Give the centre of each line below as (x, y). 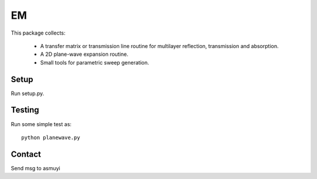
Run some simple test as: (41, 124)
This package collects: (38, 33)
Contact (26, 154)
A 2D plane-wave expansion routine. (84, 54)
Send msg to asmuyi (36, 168)
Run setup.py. (28, 93)
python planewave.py (51, 137)
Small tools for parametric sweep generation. (95, 62)
